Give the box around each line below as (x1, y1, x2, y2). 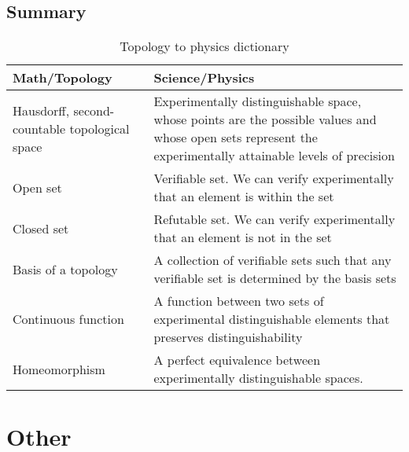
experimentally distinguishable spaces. (153, 369, 363, 388)
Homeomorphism (13, 359, 105, 378)
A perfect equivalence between (153, 351, 321, 369)
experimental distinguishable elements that (153, 310, 390, 329)
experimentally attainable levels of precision (153, 146, 395, 165)
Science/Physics (153, 68, 255, 87)
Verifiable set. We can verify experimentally (153, 169, 394, 188)
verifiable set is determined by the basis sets (153, 269, 396, 288)
